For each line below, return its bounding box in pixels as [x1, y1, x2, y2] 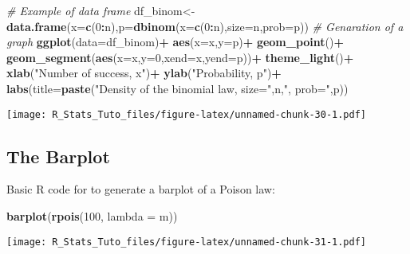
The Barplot [6, 143, 110, 168]
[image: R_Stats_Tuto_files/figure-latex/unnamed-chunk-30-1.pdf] [6, 108, 367, 120]
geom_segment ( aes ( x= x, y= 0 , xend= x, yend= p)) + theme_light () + [6, 49, 354, 65]
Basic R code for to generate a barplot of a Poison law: [6, 181, 275, 197]
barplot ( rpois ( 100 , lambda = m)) [6, 208, 178, 225]
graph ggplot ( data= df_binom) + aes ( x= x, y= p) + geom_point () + [6, 33, 345, 50]
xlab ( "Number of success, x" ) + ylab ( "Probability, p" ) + [6, 64, 282, 81]
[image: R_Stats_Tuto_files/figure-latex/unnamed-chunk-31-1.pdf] [6, 236, 367, 248]
